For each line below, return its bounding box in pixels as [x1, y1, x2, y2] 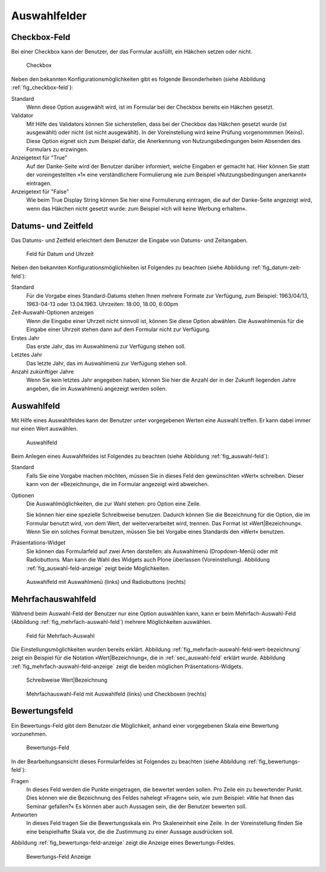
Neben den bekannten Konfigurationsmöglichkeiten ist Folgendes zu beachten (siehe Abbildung [11, 264, 250, 271]
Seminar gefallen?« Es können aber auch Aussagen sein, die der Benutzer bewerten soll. [26, 803, 247, 810]
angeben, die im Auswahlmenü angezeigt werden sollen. [26, 385, 167, 392]
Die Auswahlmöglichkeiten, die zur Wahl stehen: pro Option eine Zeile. [26, 500, 202, 507]
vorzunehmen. [11, 730, 48, 737]
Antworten [11, 811, 37, 818]
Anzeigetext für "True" [11, 154, 68, 161]
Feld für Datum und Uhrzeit [26, 251, 94, 257]
